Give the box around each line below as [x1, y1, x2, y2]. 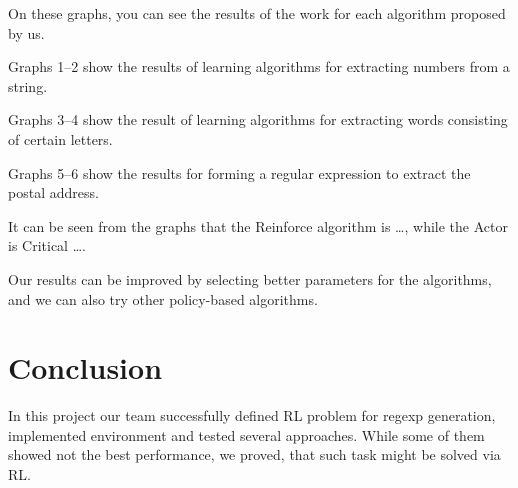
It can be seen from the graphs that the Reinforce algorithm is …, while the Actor [8, 215, 508, 236]
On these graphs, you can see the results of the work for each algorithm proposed [8, 3, 506, 23]
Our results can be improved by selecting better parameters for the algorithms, [8, 268, 492, 289]
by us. [8, 22, 45, 43]
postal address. [8, 182, 99, 203]
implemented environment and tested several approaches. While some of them [8, 424, 485, 445]
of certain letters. [8, 128, 113, 149]
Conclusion [8, 347, 163, 388]
